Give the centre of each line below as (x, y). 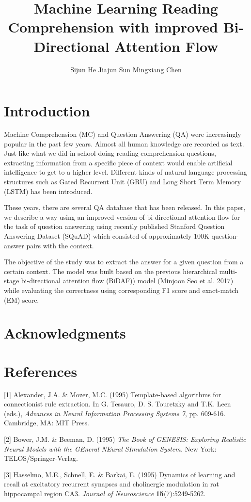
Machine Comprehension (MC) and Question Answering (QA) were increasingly (123, 134)
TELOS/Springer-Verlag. (41, 458)
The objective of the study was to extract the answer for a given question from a (124, 262)
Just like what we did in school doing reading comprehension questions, (110, 153)
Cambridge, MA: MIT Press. (47, 423)
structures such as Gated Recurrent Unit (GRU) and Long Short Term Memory (123, 181)
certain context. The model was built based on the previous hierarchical (110, 271)
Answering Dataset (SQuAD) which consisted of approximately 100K (107, 235)
